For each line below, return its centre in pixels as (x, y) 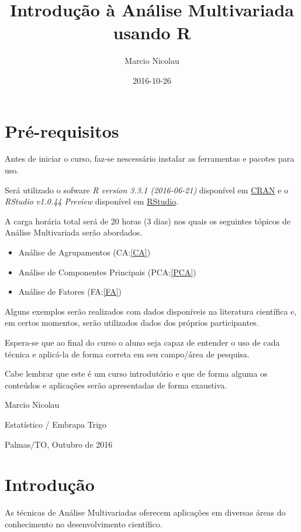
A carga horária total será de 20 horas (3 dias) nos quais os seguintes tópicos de (148, 221)
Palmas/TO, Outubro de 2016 (59, 444)
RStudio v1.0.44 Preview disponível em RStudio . (92, 201)
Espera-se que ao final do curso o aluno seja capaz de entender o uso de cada (142, 342)
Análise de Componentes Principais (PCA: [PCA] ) (107, 272)
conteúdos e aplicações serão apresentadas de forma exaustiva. (116, 385)
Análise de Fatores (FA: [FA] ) (70, 291)
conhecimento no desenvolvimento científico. (84, 524)
